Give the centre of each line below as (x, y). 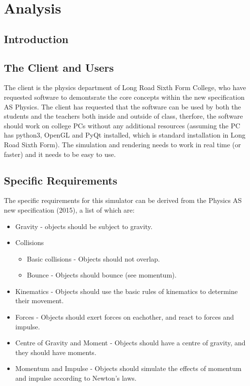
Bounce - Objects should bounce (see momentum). (102, 275)
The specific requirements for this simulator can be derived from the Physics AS (123, 200)
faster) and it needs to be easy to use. (60, 154)
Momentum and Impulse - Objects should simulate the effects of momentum (128, 368)
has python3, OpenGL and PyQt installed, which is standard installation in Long (125, 135)
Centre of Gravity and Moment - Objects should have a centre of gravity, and (130, 343)
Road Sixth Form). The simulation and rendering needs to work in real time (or (123, 144)
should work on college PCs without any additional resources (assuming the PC (122, 125)
